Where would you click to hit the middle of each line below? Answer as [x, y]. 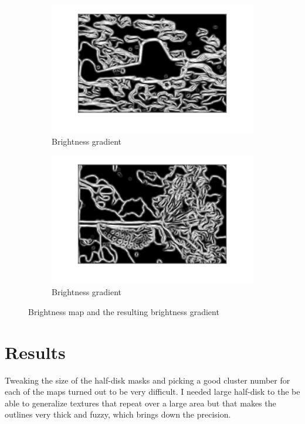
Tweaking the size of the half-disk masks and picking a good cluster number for [148, 380]
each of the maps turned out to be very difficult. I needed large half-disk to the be [152, 391]
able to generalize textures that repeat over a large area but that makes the [140, 403]
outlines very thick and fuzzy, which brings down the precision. [118, 414]
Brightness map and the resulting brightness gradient [124, 311]
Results [35, 352]
